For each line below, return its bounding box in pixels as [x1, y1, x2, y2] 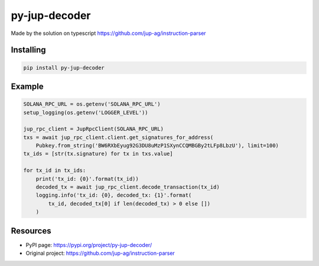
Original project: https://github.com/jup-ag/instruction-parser [25, 249, 175, 257]
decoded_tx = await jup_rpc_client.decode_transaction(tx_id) [35, 184, 220, 191]
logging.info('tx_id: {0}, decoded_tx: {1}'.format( [35, 192, 192, 198]
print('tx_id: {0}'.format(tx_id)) [35, 175, 139, 182]
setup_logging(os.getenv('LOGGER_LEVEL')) [23, 109, 148, 116]
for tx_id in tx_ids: [23, 167, 86, 174]
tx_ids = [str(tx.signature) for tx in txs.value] [23, 150, 174, 157]
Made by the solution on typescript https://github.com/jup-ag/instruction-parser [11, 30, 206, 37]
